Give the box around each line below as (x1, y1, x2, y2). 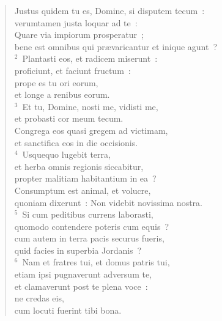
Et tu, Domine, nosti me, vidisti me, (22, 100, 158, 113)
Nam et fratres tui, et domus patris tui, (22, 256, 170, 268)
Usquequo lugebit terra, (22, 148, 111, 161)
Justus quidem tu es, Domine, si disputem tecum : (14, 4, 205, 17)
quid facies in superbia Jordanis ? (14, 243, 142, 256)
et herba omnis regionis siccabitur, (14, 160, 144, 172)
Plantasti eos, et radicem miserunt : (22, 52, 158, 65)
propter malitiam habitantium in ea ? (14, 172, 157, 185)
